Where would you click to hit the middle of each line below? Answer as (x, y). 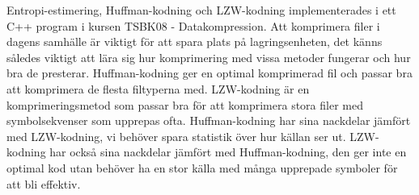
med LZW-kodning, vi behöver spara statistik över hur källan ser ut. (176, 136)
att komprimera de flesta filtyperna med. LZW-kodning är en (158, 88)
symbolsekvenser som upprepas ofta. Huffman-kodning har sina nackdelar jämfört (209, 120)
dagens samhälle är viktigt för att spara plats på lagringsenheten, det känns (195, 41)
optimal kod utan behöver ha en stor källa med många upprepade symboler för (202, 167)
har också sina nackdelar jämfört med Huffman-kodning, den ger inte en (228, 152)
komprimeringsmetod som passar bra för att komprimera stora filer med (185, 104)
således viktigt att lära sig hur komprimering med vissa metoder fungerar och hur (209, 57)
